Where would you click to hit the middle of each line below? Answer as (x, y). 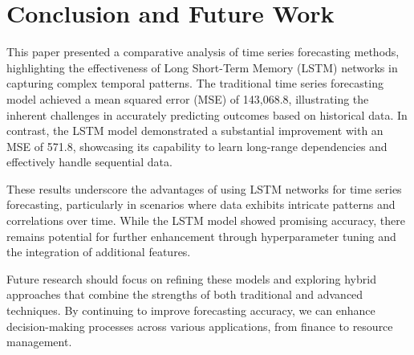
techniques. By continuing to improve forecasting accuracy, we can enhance (191, 310)
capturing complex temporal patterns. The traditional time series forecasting (195, 83)
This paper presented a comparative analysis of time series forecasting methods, (203, 52)
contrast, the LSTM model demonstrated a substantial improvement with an (195, 131)
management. (39, 342)
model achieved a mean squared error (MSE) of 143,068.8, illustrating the (188, 98)
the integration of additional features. (99, 252)
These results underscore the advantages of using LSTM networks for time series (204, 188)
